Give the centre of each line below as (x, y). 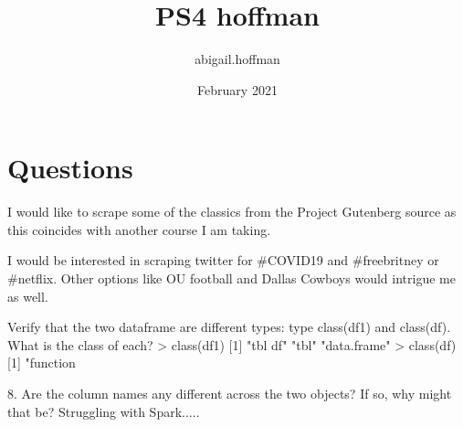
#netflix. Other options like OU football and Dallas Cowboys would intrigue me (231, 278)
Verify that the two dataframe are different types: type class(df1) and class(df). (229, 327)
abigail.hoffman (237, 59)
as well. (28, 296)
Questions (70, 168)
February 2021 (237, 89)
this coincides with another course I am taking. (139, 229)
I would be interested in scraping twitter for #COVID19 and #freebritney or (223, 260)
